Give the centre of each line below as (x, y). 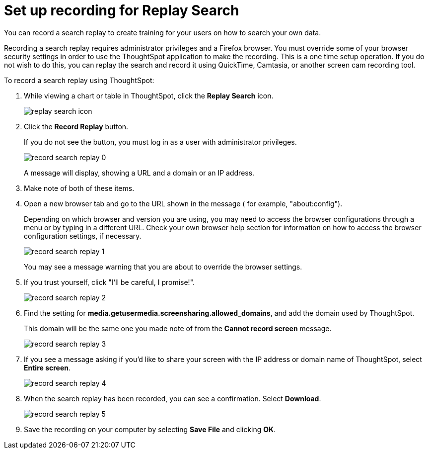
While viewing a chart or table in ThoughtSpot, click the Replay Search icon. (149, 95)
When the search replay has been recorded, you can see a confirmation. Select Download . (173, 398)
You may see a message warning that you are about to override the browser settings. (163, 267)
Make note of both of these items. (79, 188)
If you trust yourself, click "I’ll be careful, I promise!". (109, 282)
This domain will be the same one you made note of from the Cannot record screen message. (178, 328)
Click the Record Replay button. (76, 126)
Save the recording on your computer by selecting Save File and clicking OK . (150, 429)
